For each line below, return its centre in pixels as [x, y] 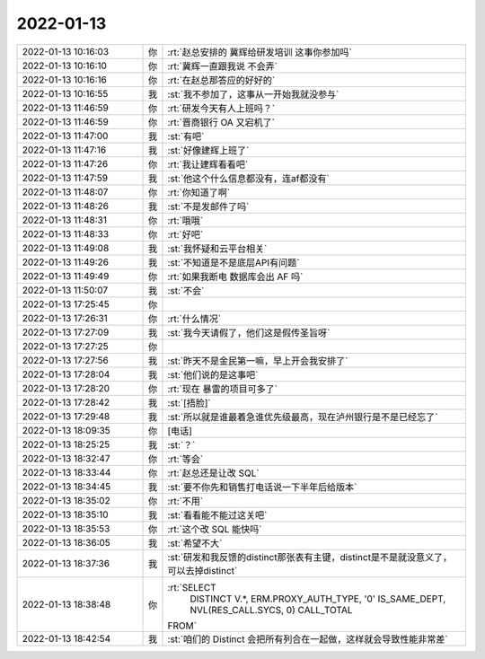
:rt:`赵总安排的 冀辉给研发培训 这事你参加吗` [260, 52]
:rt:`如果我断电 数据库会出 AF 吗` [235, 277]
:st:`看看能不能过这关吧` [217, 514]
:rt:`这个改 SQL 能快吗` [215, 529]
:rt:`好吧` [185, 234]
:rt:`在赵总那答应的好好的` [221, 80]
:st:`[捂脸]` [189, 402]
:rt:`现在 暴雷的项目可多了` [223, 389]
